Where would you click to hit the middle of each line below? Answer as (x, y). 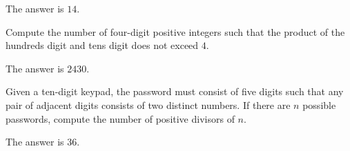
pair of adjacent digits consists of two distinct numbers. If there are (148, 104)
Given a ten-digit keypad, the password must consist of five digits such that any (175, 91)
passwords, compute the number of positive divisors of (120, 118)
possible (319, 104)
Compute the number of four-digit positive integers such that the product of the (175, 31)
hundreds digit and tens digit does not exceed (102, 45)
